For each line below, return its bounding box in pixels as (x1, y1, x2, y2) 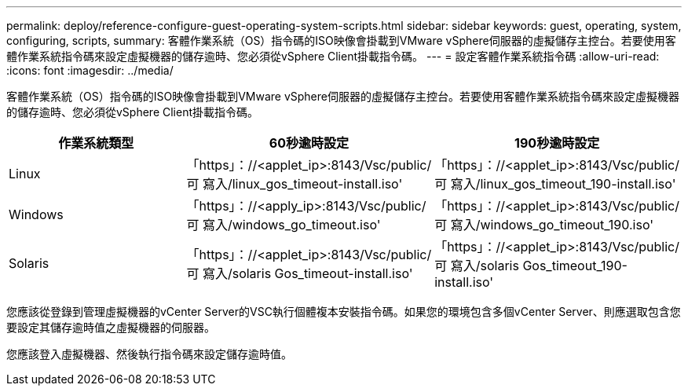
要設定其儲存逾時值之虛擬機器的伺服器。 (6, 321, 215, 334)
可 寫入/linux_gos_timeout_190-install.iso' (434, 176, 676, 192)
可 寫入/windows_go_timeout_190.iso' (434, 217, 654, 233)
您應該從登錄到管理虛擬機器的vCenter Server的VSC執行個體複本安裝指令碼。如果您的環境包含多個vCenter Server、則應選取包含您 (6, 305, 681, 318)
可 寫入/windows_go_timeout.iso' (186, 217, 381, 233)
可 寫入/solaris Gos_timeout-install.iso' (186, 266, 413, 281)
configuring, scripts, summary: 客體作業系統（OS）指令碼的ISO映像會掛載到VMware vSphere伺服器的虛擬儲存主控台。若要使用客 (6, 34, 676, 47)
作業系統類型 (58, 135, 134, 151)
